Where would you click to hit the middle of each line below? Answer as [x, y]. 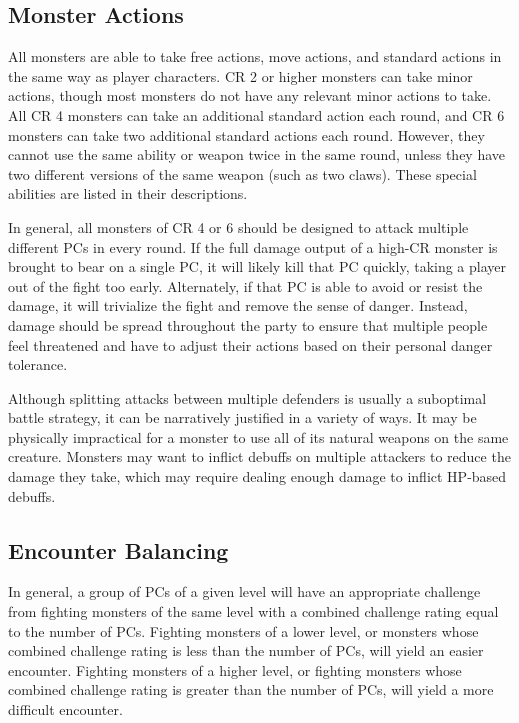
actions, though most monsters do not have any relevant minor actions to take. [250, 95]
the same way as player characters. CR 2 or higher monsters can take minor [240, 75]
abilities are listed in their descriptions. [128, 193]
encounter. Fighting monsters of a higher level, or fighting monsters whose [235, 669]
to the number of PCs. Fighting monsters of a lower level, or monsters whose [243, 630]
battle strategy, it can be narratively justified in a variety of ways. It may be [242, 417]
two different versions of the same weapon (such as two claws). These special [242, 173]
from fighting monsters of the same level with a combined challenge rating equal [253, 611]
